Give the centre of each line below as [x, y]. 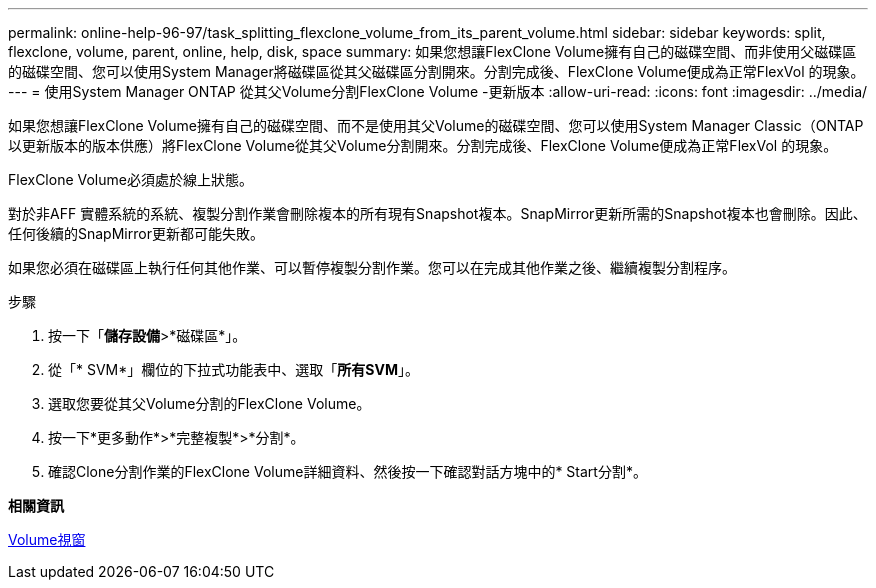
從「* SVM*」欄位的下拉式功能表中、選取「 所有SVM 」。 [233, 369]
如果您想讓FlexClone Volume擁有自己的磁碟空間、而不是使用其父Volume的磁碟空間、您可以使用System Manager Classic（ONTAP [436, 125]
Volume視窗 [47, 539]
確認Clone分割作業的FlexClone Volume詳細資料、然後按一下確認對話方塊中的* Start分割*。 [347, 471]
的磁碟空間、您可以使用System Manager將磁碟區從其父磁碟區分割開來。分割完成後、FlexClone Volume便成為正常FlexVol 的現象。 [436, 71]
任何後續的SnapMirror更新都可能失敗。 [136, 233]
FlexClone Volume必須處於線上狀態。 [130, 179]
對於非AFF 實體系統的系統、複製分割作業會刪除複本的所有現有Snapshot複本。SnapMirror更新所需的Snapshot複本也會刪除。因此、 [437, 213]
